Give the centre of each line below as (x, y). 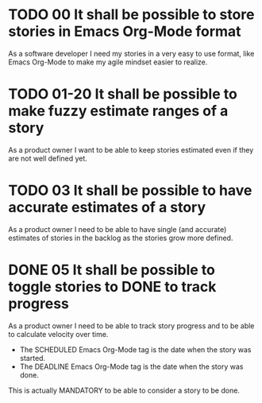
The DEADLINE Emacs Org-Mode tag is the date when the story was (131, 366)
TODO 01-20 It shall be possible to (123, 94)
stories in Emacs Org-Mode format (125, 31)
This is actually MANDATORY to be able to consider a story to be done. (124, 390)
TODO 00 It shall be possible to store (131, 15)
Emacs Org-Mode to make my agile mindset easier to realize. (108, 62)
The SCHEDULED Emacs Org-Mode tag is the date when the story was (135, 349)
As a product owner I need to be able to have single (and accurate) (118, 229)
